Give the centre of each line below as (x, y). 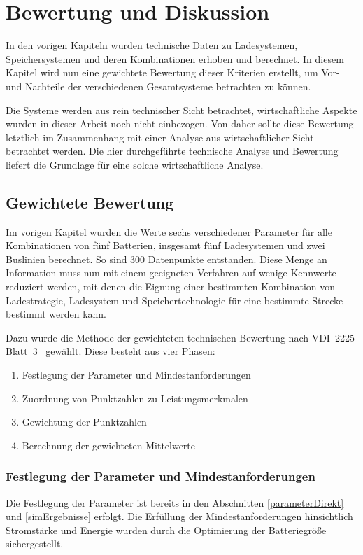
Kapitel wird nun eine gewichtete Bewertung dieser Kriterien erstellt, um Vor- (173, 72)
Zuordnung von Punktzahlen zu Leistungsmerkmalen (135, 398)
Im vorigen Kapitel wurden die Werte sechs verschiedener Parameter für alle (169, 231)
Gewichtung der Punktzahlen (84, 422)
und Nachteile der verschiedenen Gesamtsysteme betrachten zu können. (158, 86)
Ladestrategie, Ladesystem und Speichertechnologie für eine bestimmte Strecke (175, 300)
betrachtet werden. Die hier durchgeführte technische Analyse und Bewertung (172, 151)
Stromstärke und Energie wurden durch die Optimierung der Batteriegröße (166, 529)
